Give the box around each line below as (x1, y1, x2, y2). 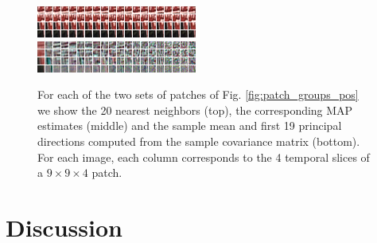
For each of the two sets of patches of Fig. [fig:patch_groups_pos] (37, 86, 359, 103)
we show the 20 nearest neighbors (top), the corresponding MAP (37, 101, 353, 118)
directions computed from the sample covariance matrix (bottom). (37, 132, 360, 149)
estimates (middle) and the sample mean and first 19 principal (37, 117, 342, 134)
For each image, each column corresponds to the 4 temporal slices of (37, 148, 370, 165)
